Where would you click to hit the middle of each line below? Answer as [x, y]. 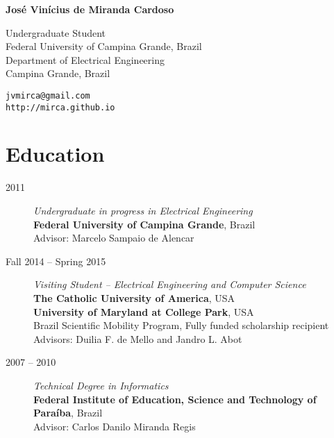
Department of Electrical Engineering [85, 59]
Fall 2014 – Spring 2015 [56, 261]
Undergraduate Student [56, 32]
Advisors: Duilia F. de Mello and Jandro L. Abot [138, 338]
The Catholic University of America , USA [134, 297]
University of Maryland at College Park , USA [144, 311]
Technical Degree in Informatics [101, 385]
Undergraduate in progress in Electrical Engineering [143, 210]
